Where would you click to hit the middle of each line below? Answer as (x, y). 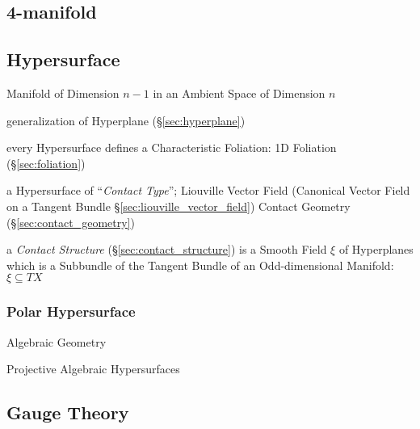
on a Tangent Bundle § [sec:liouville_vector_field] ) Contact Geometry (178, 206)
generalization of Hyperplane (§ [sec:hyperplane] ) (126, 120)
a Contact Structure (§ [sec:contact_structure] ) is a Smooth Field (167, 249)
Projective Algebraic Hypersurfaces (93, 369)
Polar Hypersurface (71, 311)
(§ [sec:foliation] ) (46, 163)
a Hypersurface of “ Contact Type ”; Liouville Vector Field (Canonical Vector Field (208, 190)
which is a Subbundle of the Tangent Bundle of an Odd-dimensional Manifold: (200, 265)
